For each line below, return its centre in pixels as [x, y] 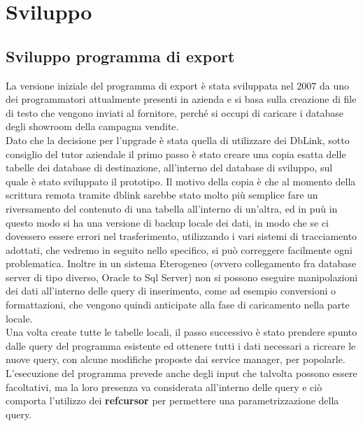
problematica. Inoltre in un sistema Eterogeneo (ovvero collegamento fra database [181, 263]
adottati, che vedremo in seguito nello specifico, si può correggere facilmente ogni [179, 249]
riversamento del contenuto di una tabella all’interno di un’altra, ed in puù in [172, 208]
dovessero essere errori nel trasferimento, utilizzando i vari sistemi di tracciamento [181, 236]
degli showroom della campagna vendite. [92, 126]
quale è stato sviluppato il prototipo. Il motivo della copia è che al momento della [181, 181]
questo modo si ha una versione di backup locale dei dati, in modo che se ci [167, 222]
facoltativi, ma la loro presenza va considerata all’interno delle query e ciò [164, 386]
